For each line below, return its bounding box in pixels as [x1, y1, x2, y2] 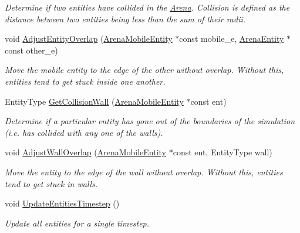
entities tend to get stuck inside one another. [5, 75, 166, 87]
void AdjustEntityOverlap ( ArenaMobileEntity [5, 32, 173, 45]
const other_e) [5, 44, 58, 56]
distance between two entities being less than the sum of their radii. [5, 12, 246, 25]
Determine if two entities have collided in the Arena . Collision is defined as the [5, 1, 290, 13]
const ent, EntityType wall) [173, 146, 272, 158]
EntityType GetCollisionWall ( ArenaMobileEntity [5, 95, 184, 107]
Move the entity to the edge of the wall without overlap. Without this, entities [5, 165, 283, 178]
